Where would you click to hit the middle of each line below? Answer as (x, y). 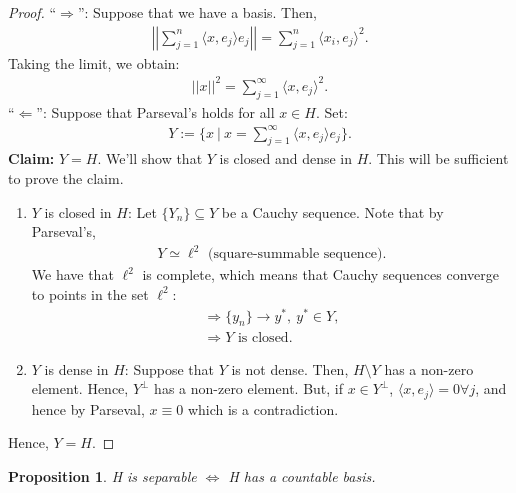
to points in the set (90, 293)
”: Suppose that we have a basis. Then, (197, 12)
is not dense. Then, (290, 368)
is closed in (78, 211)
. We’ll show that (150, 158)
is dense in (76, 368)
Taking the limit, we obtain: (94, 62)
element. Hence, (80, 388)
